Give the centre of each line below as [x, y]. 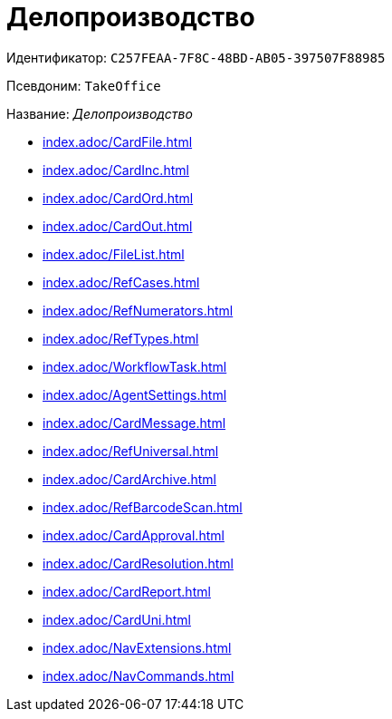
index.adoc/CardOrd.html [118, 198]
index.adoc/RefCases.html [121, 282]
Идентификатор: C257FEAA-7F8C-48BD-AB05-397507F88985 [196, 57]
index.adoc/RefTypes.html [121, 338]
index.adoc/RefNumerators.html [138, 310]
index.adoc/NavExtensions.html [137, 647]
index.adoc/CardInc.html [116, 170]
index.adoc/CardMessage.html [134, 423]
